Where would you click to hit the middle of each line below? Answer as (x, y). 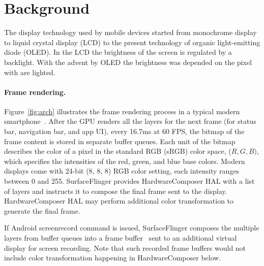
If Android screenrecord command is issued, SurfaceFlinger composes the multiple (132, 228)
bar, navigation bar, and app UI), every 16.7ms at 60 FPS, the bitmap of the (124, 131)
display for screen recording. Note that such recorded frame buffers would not (125, 247)
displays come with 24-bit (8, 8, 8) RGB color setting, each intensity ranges (122, 171)
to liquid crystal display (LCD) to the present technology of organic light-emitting (132, 42)
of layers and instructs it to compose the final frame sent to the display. (116, 191)
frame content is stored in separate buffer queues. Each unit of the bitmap (120, 141)
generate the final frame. (42, 210)
